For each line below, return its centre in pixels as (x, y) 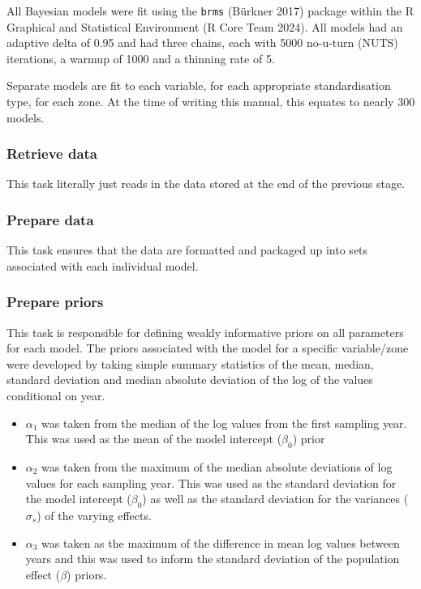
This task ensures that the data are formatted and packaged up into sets (187, 250)
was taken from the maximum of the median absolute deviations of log (217, 467)
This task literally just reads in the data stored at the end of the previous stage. (206, 184)
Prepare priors (55, 302)
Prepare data (50, 219)
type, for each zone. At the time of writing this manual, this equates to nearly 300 (211, 102)
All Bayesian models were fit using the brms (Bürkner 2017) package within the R (210, 11)
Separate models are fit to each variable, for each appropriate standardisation (199, 85)
